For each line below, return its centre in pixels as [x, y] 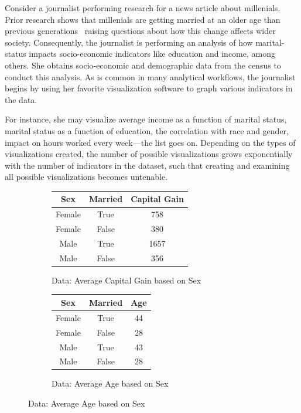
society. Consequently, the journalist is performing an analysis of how [129, 42]
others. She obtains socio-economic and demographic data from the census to [143, 65]
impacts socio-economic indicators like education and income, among [152, 54]
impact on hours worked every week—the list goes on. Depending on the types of [150, 142]
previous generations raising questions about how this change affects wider [140, 31]
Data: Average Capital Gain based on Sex [126, 280]
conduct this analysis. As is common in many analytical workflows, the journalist [150, 76]
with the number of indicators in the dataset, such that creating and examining [147, 165]
